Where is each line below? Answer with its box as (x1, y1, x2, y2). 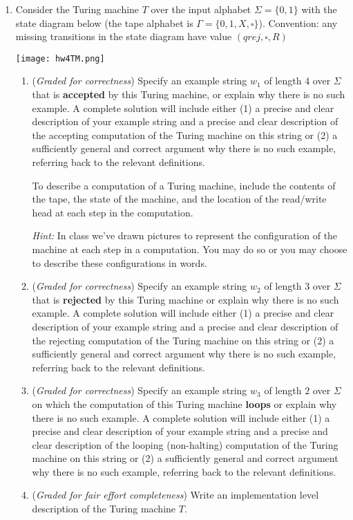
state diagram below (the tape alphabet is (15, 15, 193, 30)
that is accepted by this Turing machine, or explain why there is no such (32, 87, 345, 102)
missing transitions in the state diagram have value (15, 29, 232, 44)
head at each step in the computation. (32, 205, 193, 219)
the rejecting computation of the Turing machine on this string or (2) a (32, 333, 334, 347)
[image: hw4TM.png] (15, 53, 105, 64)
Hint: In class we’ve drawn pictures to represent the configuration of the (32, 228, 338, 243)
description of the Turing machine (32, 501, 176, 516)
